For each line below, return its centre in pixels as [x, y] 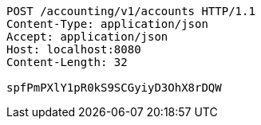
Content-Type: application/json [107, 24]
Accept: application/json [87, 37]
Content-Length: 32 [67, 62]
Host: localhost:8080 [74, 49]
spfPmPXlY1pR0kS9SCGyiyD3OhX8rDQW [114, 88]
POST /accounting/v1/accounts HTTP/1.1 [131, 11]
